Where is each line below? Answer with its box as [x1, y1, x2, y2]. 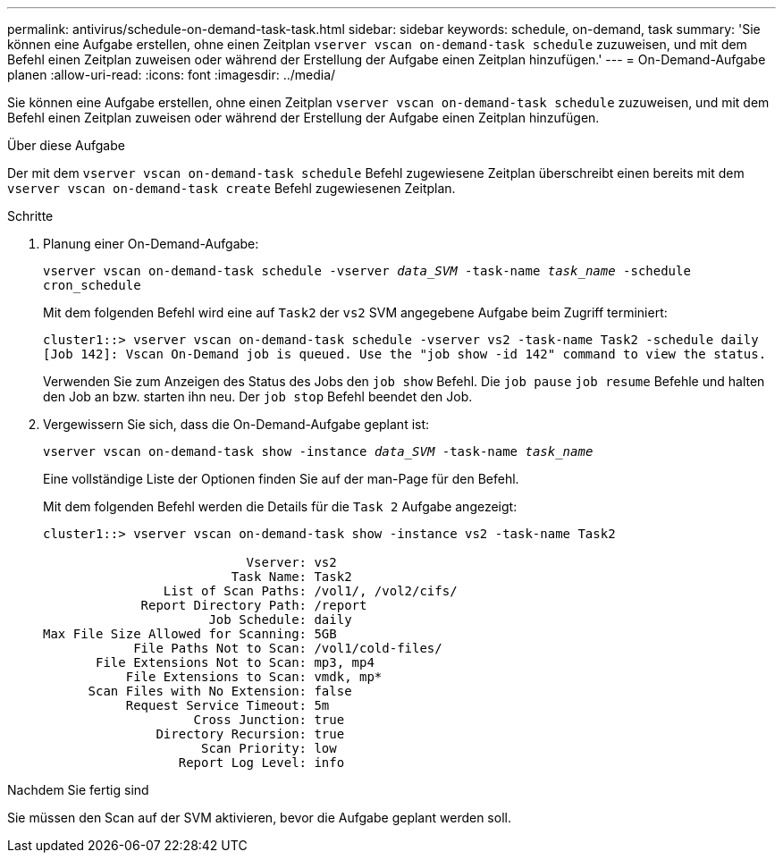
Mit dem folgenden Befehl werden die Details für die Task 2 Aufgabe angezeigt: [43, 499, 518, 514]
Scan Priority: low [201, 741, 337, 755]
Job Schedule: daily [208, 612, 352, 627]
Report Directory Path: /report [140, 598, 367, 612]
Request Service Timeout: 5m [125, 698, 330, 712]
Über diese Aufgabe [7, 138, 125, 153]
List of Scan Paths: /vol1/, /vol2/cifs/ [163, 584, 458, 598]
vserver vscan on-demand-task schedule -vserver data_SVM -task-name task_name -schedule [43, 264, 691, 278]
